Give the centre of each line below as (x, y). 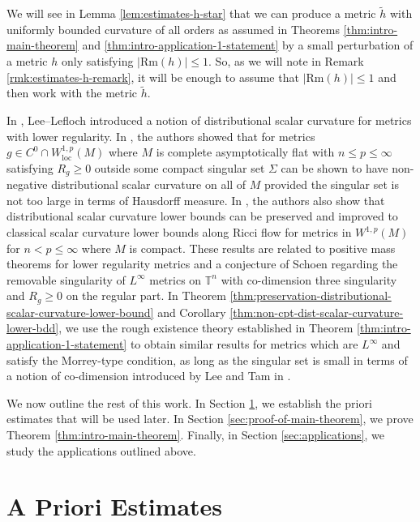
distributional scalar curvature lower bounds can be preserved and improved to (202, 216)
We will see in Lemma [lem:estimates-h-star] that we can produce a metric (191, 13)
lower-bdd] (33, 328)
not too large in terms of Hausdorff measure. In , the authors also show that (196, 200)
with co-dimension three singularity (309, 279)
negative (27, 184)
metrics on (176, 279)
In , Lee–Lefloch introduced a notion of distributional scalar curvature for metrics (209, 120)
